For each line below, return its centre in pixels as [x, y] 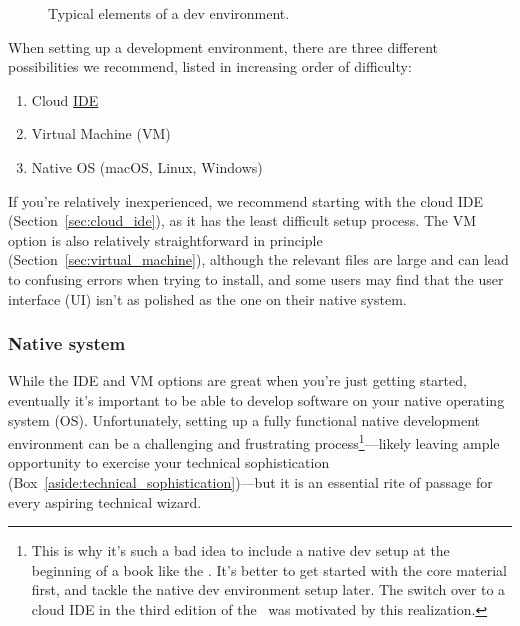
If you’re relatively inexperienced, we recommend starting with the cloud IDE [246, 200]
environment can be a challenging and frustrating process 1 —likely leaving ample [254, 441]
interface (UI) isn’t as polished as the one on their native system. [207, 298]
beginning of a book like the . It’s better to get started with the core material [269, 569]
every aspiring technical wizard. [105, 501]
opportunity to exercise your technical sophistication [169, 462]
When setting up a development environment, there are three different [223, 46]
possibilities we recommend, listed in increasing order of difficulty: [210, 66]
